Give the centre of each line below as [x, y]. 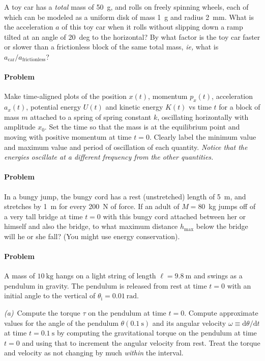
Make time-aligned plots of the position [65, 96]
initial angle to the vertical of [50, 295]
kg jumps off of [232, 206]
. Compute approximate [221, 313]
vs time [200, 107]
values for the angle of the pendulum [61, 323]
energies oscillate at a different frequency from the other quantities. [109, 157]
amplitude [20, 127]
